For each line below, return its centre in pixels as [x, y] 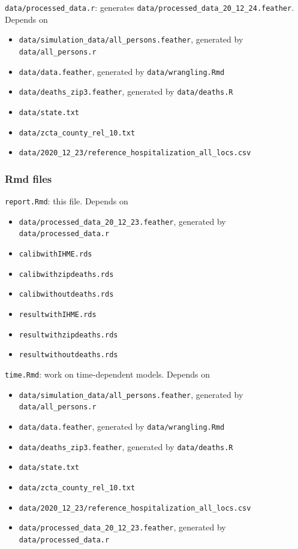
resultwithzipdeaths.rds [68, 335]
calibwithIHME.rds [55, 254]
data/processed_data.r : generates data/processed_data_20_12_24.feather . [150, 7]
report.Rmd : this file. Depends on [67, 201]
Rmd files [28, 178]
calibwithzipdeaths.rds [66, 274]
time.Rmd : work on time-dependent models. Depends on [107, 374]
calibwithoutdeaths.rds [66, 295]
